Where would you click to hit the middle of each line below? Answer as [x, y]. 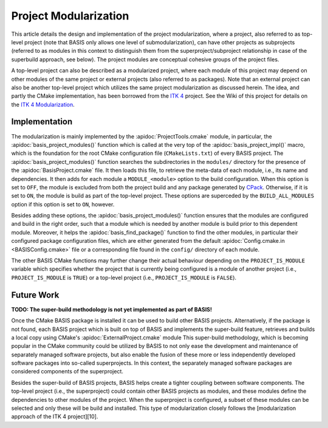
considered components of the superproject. [67, 372]
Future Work [35, 295]
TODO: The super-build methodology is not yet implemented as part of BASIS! [112, 309]
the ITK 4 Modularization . [43, 104]
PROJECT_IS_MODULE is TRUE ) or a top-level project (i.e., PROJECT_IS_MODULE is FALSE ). [124, 277]
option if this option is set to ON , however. [63, 204]
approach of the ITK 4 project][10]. [55, 416]
